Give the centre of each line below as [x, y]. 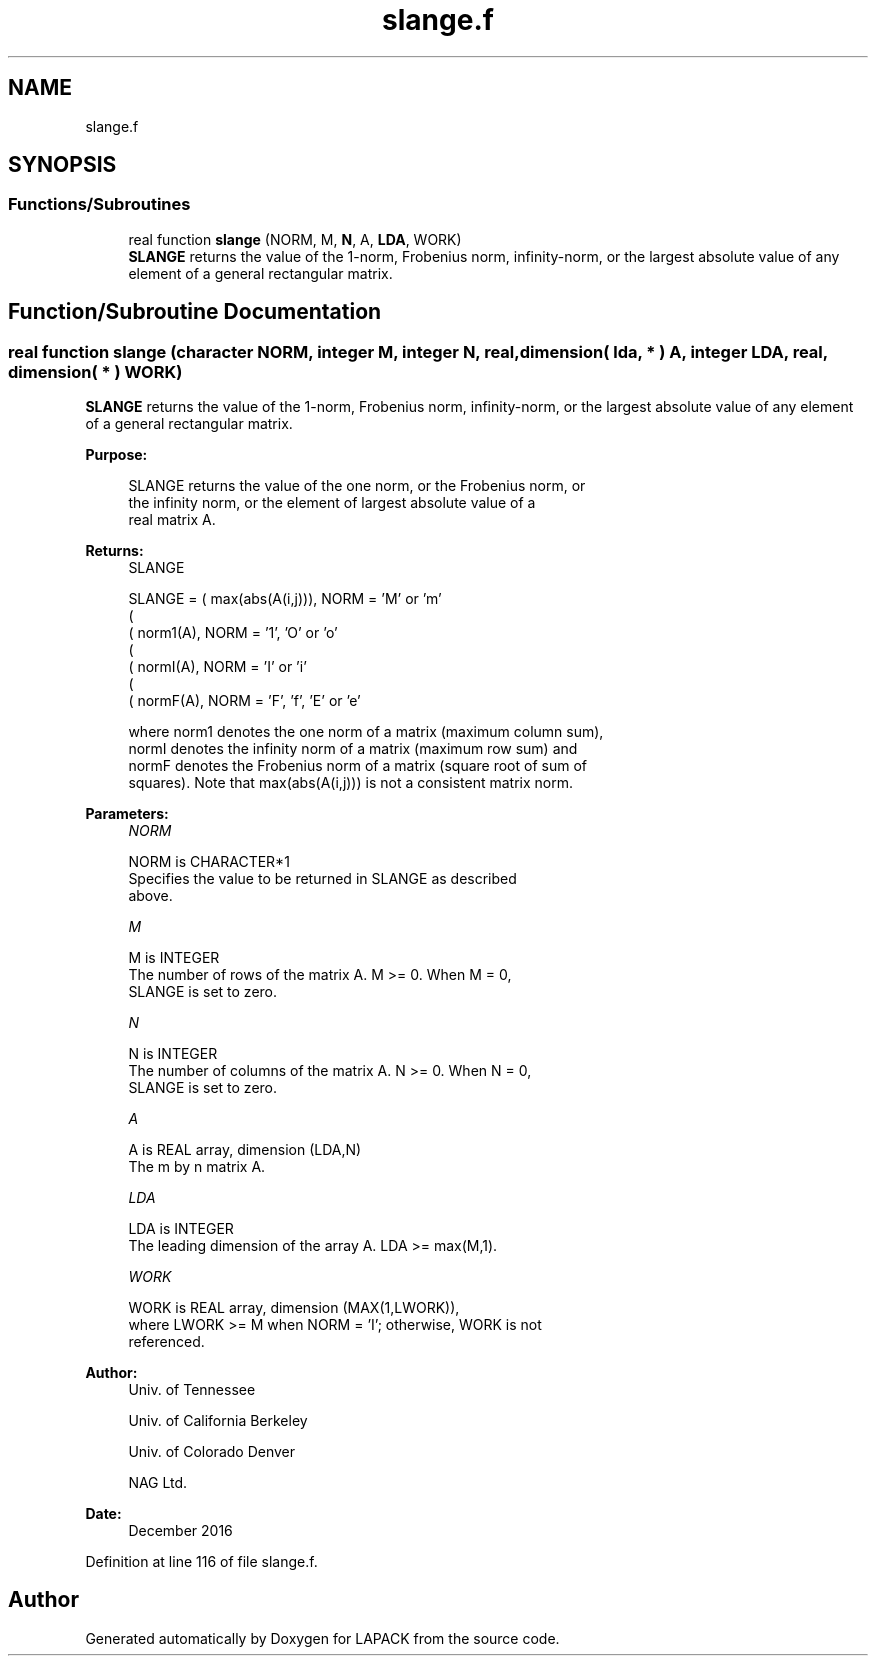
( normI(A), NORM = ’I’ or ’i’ [217, 667]
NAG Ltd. [158, 1483]
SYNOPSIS [62, 165]
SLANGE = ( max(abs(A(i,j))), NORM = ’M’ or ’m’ [285, 599]
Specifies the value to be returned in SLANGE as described [322, 879]
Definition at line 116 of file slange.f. [201, 1562]
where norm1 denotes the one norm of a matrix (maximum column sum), [366, 732]
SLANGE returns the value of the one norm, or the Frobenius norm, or [357, 486]
